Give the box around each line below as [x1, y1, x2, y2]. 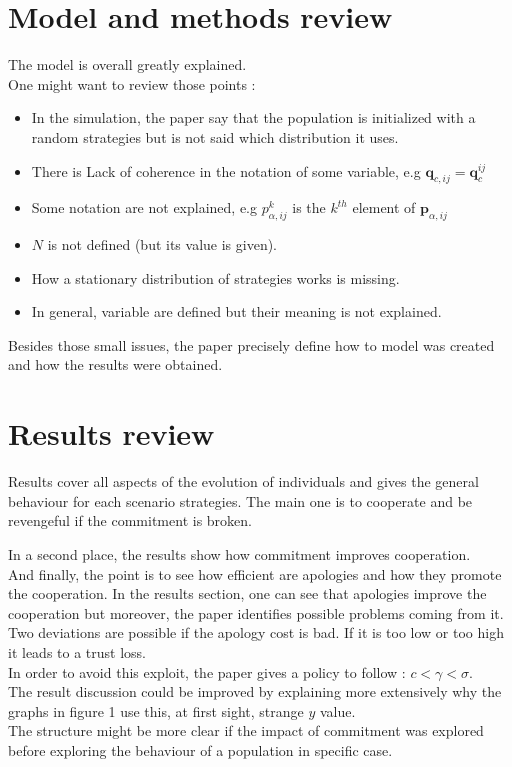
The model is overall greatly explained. [8, 54, 247, 75]
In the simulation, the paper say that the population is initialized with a [31, 107, 476, 128]
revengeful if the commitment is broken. [8, 510, 252, 531]
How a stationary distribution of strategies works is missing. [31, 267, 400, 288]
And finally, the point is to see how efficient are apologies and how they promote [8, 563, 502, 584]
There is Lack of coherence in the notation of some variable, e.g [31, 160, 421, 181]
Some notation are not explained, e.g [31, 197, 258, 218]
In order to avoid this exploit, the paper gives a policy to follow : [8, 661, 406, 682]
